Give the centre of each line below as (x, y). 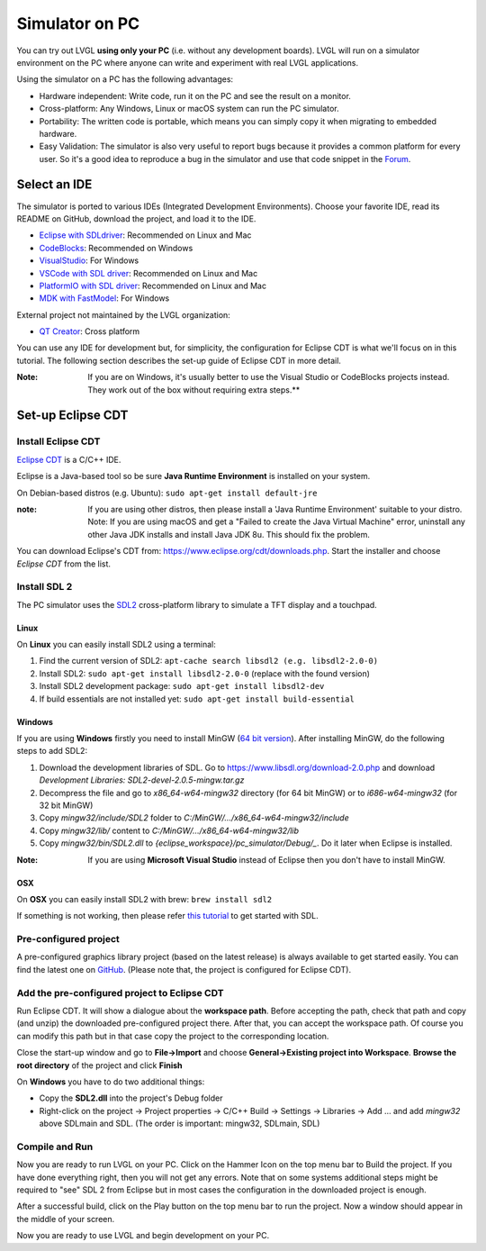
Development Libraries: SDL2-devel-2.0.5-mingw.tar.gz (142, 780)
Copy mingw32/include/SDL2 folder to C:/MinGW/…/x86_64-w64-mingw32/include (194, 818)
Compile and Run (55, 1147)
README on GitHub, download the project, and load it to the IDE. (136, 218)
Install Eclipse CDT (58, 441)
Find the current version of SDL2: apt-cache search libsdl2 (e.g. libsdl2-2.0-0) (208, 661)
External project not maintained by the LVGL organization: (124, 314)
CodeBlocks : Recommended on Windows (116, 248)
